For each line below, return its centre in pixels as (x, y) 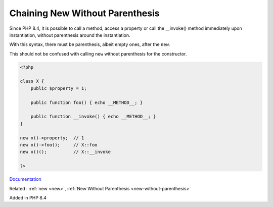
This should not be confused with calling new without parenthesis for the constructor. (98, 54)
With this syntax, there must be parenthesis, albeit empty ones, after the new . (90, 44)
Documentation (25, 179)
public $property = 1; (59, 88)
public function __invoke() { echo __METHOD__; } (93, 117)
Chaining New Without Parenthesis (84, 13)
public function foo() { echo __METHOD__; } (87, 102)
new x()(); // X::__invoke (65, 152)
